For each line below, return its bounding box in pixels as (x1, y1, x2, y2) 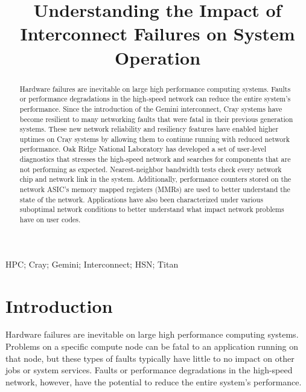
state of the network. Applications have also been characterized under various (19, 194, 263, 204)
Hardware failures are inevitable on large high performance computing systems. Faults (19, 83, 291, 94)
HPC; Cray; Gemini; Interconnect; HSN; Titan (5, 257, 179, 270)
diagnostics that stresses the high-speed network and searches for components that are (19, 154, 291, 164)
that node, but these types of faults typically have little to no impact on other (5, 352, 295, 364)
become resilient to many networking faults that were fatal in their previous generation (19, 114, 293, 124)
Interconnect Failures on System (20, 21, 295, 46)
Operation (114, 45, 201, 69)
